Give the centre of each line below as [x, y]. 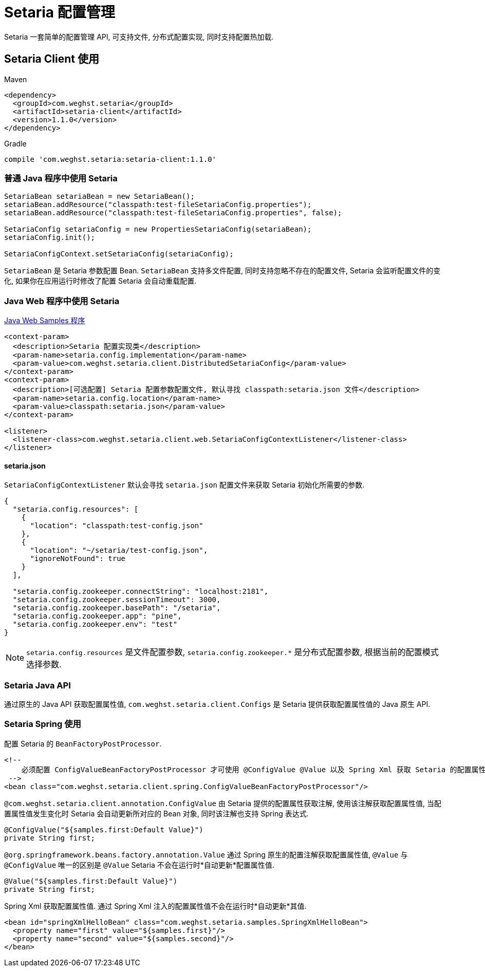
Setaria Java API [38, 685]
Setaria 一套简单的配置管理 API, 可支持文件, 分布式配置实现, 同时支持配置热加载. [139, 36]
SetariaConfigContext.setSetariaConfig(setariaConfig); [119, 254]
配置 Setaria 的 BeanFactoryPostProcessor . [83, 743]
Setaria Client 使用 [52, 59]
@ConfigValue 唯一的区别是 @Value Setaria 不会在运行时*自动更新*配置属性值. [139, 865]
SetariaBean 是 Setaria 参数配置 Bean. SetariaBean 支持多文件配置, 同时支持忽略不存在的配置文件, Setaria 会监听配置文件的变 [222, 271]
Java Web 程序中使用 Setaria [62, 301]
